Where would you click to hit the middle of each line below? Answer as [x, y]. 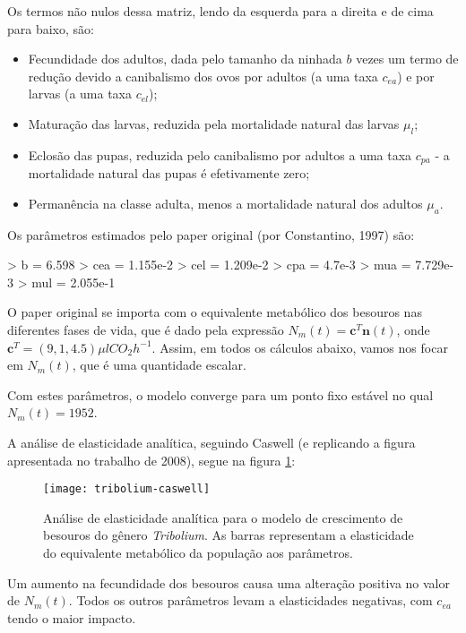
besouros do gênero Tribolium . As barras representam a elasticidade [229, 535]
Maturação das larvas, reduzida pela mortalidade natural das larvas [214, 123]
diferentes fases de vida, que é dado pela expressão [146, 329]
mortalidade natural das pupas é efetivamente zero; [169, 173]
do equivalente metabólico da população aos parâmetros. [198, 552]
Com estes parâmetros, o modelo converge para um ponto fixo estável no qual [220, 394]
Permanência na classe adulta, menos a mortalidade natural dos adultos [225, 203]
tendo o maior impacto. [72, 617]
